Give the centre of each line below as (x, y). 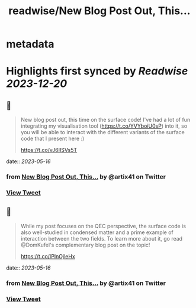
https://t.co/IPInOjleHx (48, 256)
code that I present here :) (52, 139)
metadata (30, 44)
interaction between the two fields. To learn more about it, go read (101, 238)
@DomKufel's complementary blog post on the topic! (85, 245)
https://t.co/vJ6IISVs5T (49, 150)
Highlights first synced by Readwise (97, 71)
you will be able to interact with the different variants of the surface (102, 132)
